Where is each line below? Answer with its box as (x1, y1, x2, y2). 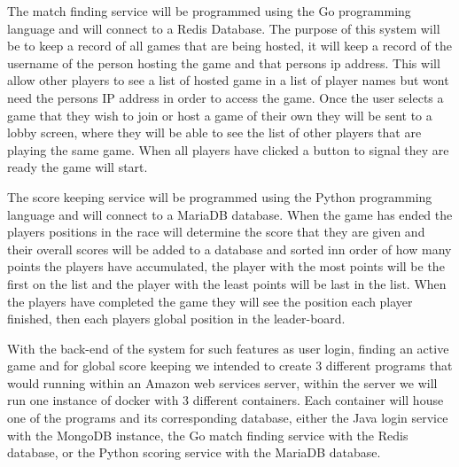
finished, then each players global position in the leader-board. (7, 309, 346, 328)
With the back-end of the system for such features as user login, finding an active (7, 339, 449, 357)
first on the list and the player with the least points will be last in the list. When (7, 274, 447, 292)
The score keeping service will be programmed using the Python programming (7, 187, 432, 206)
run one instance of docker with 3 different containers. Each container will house (7, 391, 444, 409)
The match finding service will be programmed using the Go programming (7, 2, 411, 19)
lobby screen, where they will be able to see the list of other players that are (7, 123, 422, 142)
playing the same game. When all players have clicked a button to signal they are (7, 140, 449, 159)
